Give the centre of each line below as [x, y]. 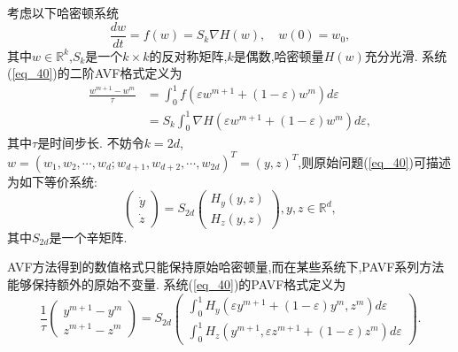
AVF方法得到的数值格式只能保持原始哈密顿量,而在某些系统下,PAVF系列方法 [226, 267]
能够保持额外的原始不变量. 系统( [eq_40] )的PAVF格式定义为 [177, 283]
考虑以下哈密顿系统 [63, 12]
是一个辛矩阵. [88, 237]
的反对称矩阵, [188, 55]
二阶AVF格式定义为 [126, 73]
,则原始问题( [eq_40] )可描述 [374, 161]
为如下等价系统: [52, 181]
